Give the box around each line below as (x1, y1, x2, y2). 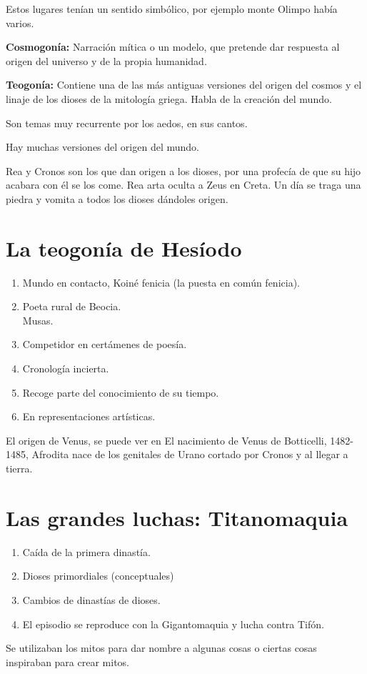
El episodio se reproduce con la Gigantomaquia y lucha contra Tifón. (22, 616, 324, 631)
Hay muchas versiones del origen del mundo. (6, 139, 199, 154)
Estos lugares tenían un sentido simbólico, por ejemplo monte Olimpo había (6, 1, 338, 16)
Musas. (22, 312, 54, 327)
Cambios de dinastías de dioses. (22, 592, 161, 607)
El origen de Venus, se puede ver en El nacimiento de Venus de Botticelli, (6, 432, 327, 447)
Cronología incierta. (22, 361, 109, 376)
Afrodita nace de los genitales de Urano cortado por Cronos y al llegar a (31, 447, 348, 462)
